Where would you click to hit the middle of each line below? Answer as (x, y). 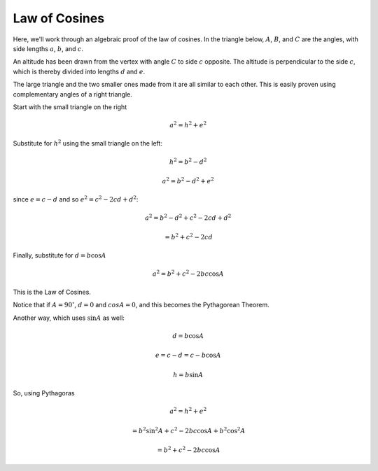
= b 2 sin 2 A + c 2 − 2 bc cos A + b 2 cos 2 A (189, 430)
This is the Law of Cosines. (52, 292)
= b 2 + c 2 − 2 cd (189, 237)
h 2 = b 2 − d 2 (188, 161)
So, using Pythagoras (44, 393)
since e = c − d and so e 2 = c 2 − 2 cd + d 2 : (76, 199)
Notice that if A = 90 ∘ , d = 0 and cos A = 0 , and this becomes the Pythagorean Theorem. (141, 304)
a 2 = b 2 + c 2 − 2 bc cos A (188, 273)
